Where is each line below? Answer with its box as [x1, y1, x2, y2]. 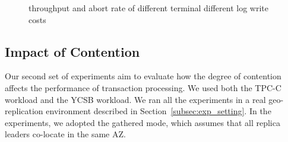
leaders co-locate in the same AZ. [5, 128, 126, 140]
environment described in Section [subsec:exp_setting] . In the [46, 105, 271, 117]
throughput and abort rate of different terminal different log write [29, 2, 268, 14]
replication [5, 105, 43, 117]
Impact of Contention [5, 42, 140, 60]
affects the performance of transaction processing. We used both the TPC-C [5, 81, 281, 93]
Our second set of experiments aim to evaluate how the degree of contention [5, 70, 281, 82]
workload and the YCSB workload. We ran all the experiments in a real [5, 93, 266, 105]
